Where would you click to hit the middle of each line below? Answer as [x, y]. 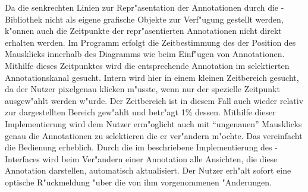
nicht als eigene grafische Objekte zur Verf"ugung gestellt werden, [164, 19]
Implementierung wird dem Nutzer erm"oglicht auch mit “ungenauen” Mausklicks [153, 123]
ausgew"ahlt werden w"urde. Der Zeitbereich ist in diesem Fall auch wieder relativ [154, 100]
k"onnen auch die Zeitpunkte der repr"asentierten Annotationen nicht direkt [143, 31]
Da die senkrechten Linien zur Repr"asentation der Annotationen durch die [142, 7]
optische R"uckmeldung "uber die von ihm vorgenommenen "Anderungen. [138, 182]
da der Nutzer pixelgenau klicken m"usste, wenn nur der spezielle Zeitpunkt [142, 89]
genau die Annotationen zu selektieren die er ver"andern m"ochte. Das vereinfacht [154, 135]
